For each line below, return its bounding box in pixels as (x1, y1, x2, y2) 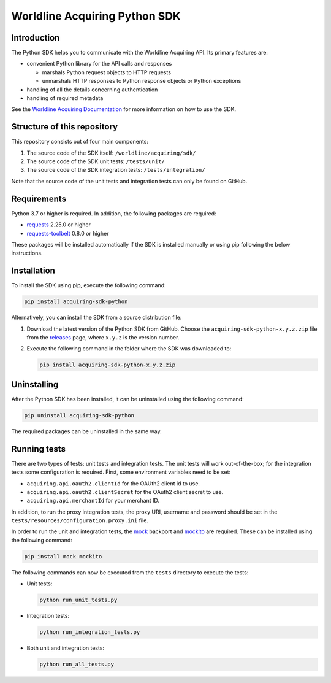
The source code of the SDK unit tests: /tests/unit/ (26, 158, 165, 165)
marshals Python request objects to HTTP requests (42, 68, 172, 76)
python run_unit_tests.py (39, 596, 118, 604)
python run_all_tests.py (39, 661, 115, 668)
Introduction (11, 33, 60, 43)
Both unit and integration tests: (26, 644, 104, 652)
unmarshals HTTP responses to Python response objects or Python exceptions (42, 77, 242, 85)
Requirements (11, 193, 67, 204)
